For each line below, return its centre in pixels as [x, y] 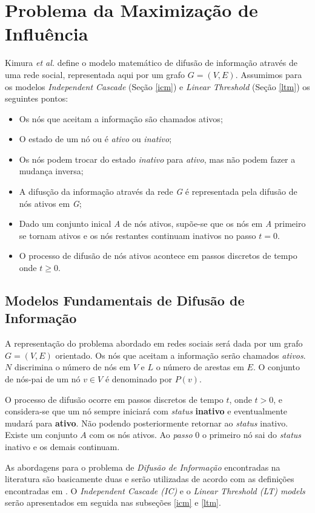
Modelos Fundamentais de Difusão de [125, 300]
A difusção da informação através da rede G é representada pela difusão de [158, 191]
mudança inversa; [51, 171]
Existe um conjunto [41, 435]
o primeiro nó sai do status [252, 435]
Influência [47, 34]
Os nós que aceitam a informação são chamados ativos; [121, 118]
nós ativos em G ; [50, 203]
